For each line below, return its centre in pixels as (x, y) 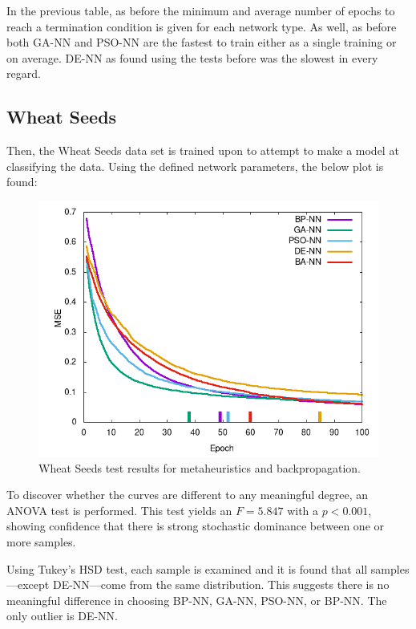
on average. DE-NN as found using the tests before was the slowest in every (192, 57)
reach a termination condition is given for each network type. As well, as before (202, 26)
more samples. (41, 541)
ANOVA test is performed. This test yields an (119, 510)
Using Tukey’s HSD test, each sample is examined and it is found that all (187, 568)
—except (28, 584)
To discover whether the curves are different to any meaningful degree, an (188, 495)
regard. (24, 73)
